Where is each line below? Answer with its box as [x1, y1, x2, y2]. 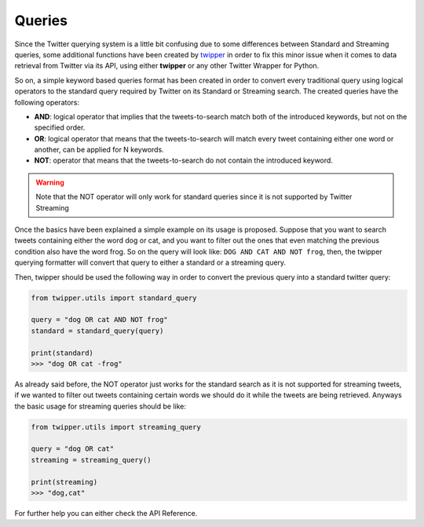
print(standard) [31, 348, 94, 357]
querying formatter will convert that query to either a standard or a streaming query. [14, 258, 287, 267]
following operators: [14, 97, 80, 107]
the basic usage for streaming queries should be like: [14, 401, 187, 411]
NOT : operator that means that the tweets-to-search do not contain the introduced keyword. [34, 156, 334, 165]
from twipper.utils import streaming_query [31, 423, 202, 431]
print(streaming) [31, 478, 98, 486]
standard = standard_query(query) [31, 326, 164, 335]
